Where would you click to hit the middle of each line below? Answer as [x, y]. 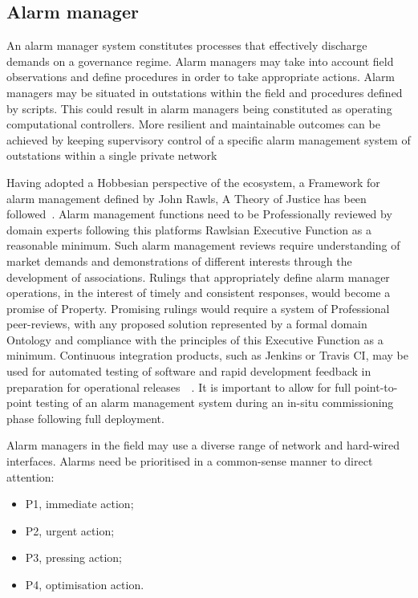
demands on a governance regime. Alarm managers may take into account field [200, 61]
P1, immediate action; [79, 504]
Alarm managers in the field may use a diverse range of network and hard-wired [203, 445]
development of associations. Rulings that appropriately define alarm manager [198, 277]
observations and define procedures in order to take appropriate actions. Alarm [201, 77]
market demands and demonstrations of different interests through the [179, 260]
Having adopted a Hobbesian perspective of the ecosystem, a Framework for [193, 182]
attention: [30, 476]
